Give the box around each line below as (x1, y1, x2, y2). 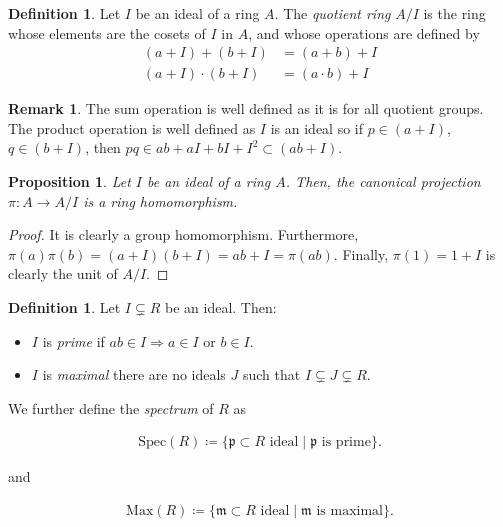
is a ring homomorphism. (83, 190, 238, 211)
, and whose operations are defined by (248, 22, 480, 43)
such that (242, 364, 301, 385)
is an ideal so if (270, 117, 364, 138)
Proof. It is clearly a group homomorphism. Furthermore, (8, 224, 359, 245)
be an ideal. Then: (164, 297, 277, 317)
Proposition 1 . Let (8, 171, 131, 192)
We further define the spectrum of (8, 397, 214, 418)
